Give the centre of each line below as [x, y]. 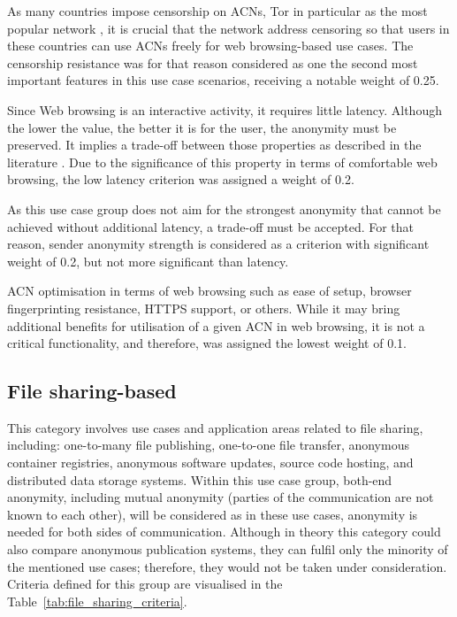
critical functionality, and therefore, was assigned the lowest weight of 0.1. [207, 343]
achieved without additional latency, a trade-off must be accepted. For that [211, 226]
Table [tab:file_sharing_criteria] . [97, 601]
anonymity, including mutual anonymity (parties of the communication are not [221, 497]
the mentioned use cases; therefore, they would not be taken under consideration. [227, 566]
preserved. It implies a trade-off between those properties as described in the [214, 145]
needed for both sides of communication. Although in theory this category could [224, 532]
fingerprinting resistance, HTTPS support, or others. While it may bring [204, 308]
